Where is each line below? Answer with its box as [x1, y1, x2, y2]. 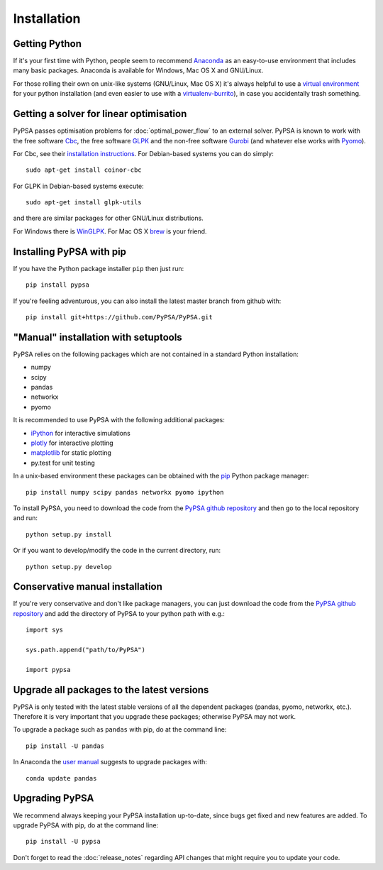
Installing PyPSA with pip [13, 246, 127, 258]
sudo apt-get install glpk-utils [26, 199, 142, 207]
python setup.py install [26, 530, 112, 539]
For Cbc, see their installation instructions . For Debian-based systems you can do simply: [13, 149, 274, 158]
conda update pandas [26, 774, 97, 782]
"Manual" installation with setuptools [13, 331, 182, 343]
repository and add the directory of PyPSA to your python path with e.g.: [13, 609, 225, 617]
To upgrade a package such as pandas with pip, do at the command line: [13, 725, 227, 734]
